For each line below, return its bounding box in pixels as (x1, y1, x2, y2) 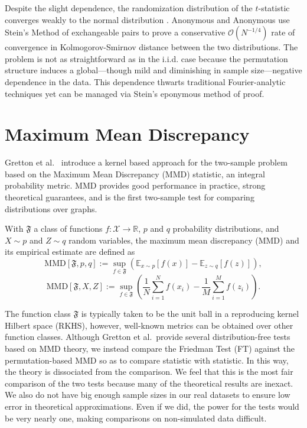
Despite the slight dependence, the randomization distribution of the (5, 2, 253, 14)
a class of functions (34, 222, 103, 235)
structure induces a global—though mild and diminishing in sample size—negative (5, 64, 302, 76)
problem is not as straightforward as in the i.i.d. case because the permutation (5, 52, 288, 64)
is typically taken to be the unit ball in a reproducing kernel (81, 307, 299, 320)
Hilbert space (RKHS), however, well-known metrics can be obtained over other (5, 319, 293, 331)
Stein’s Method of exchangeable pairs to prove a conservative (5, 26, 226, 38)
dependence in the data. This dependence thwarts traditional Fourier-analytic (5, 75, 286, 87)
